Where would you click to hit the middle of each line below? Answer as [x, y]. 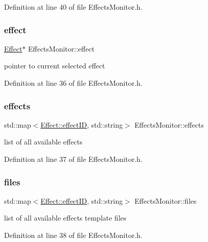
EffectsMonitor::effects [169, 124]
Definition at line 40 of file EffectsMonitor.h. [73, 7]
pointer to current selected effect [55, 66]
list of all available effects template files [65, 218]
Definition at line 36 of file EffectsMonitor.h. [73, 83]
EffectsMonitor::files [166, 200]
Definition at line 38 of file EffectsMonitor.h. [73, 235]
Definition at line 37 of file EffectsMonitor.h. [73, 159]
